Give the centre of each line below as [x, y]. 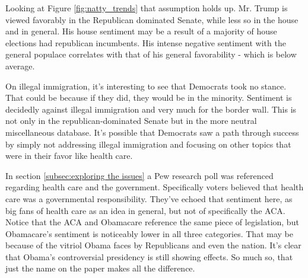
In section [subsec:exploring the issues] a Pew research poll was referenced [139, 175]
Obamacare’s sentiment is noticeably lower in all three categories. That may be [149, 233]
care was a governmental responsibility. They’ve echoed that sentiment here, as [149, 198]
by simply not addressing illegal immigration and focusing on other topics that [148, 144]
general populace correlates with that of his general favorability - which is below [151, 54]
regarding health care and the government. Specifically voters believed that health [155, 187]
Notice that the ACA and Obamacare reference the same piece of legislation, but [152, 222]
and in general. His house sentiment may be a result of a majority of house [141, 31]
